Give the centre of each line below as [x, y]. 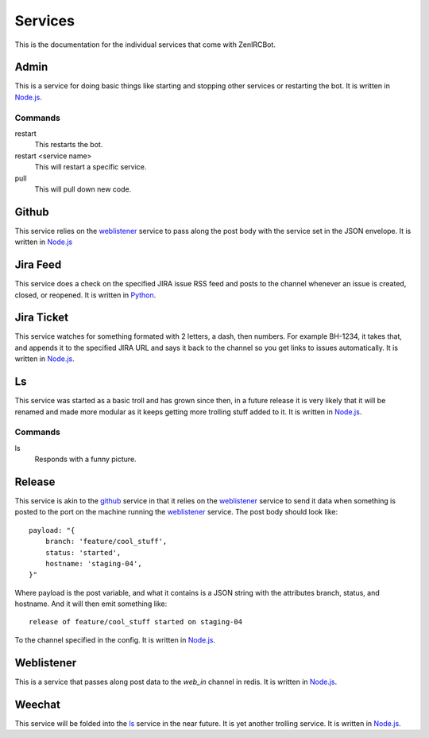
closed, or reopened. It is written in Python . [85, 295]
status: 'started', [83, 552]
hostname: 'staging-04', [93, 563]
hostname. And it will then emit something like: [91, 604]
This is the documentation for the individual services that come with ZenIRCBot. [145, 45]
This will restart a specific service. [91, 167]
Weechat [38, 704]
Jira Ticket [42, 318]
